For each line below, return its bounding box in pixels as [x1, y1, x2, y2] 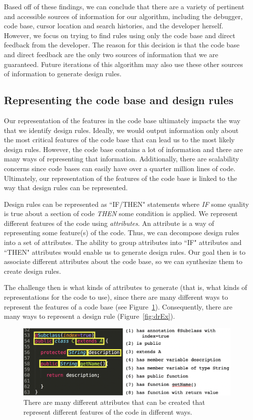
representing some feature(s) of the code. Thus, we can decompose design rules [4, 227, 239, 238]
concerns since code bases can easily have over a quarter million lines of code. [4, 163, 235, 173]
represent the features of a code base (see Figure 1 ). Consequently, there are [4, 301, 232, 311]
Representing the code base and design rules [4, 92, 233, 108]
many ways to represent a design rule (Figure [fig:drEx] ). [4, 311, 175, 321]
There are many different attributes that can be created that [23, 397, 205, 407]
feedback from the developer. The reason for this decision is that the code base [4, 40, 240, 50]
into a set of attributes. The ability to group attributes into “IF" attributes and [4, 237, 242, 247]
